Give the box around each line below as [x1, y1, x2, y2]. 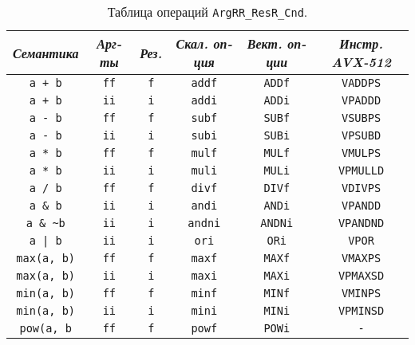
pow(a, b [19, 322, 72, 335]
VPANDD [342, 199, 381, 212]
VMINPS [342, 287, 381, 300]
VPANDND [338, 217, 385, 229]
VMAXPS [342, 252, 381, 265]
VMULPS [342, 147, 381, 159]
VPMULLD [338, 164, 385, 177]
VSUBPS [342, 112, 381, 124]
